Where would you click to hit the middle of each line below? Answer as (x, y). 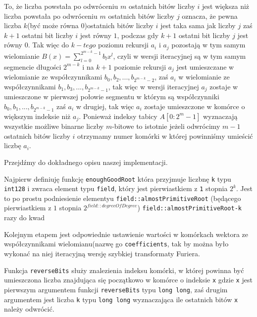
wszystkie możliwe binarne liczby (54, 126)
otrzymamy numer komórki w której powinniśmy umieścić (165, 136)
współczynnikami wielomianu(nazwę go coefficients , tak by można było (116, 244)
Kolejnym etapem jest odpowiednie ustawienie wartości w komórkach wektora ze (126, 234)
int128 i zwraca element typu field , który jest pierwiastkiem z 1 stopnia (116, 188)
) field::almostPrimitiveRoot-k (189, 208)
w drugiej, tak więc (105, 106)
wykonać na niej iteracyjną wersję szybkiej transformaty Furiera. (102, 253)
